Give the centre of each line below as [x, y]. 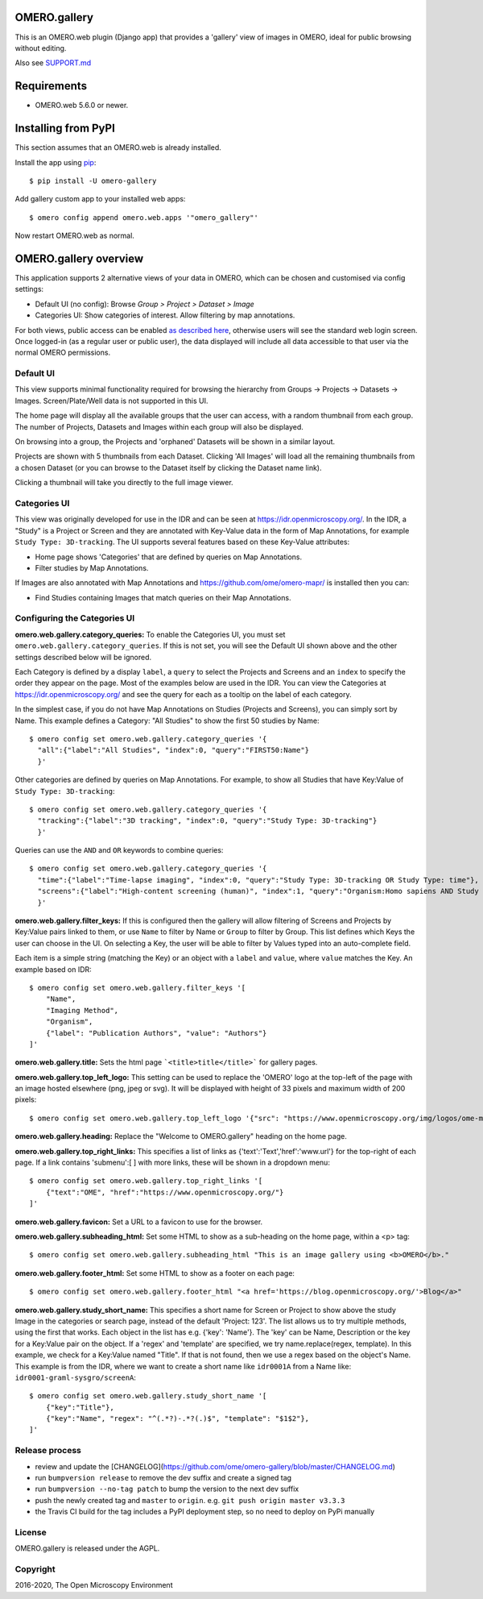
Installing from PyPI [65, 129]
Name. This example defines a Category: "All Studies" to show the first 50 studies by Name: [167, 721]
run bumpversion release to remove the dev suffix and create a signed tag [163, 1478]
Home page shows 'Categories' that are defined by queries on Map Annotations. [169, 557]
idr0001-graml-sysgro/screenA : [76, 1377]
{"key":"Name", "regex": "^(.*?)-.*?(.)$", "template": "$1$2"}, [178, 1419]
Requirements [51, 86]
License [31, 1532]
